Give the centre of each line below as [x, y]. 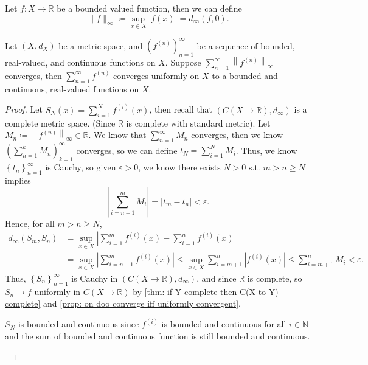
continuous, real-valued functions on [72, 89]
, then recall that [181, 109]
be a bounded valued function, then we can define [149, 8]
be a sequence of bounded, [246, 45]
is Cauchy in [95, 278]
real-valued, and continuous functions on [80, 62]
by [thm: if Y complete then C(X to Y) [206, 291]
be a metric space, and [101, 45]
